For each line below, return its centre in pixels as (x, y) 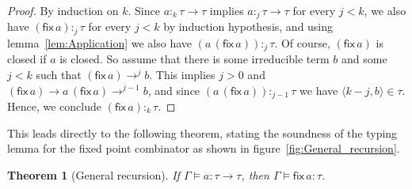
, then (255, 174)
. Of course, (302, 42)
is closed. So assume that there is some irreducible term (195, 59)
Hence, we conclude (54, 106)
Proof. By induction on (63, 10)
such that (59, 74)
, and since (174, 90)
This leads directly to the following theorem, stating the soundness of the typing (202, 132)
